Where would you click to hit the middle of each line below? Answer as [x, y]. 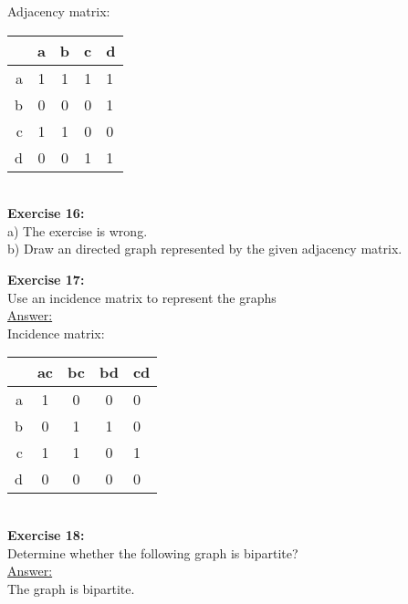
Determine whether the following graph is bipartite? [153, 552]
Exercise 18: [46, 534]
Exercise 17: [46, 279]
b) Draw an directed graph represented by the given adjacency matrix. [205, 249]
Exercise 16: [46, 213]
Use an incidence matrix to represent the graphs [142, 297]
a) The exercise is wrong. [78, 230]
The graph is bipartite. [71, 588]
